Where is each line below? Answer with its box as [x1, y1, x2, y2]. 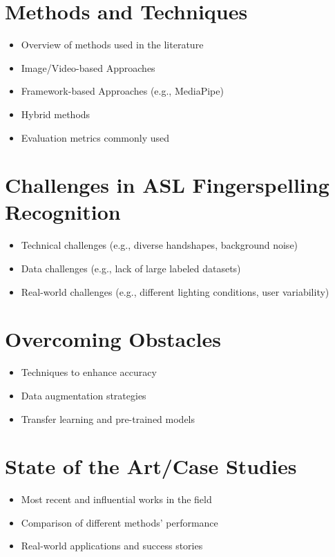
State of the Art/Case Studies [5, 452, 297, 480]
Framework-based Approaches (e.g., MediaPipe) [21, 84, 224, 98]
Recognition [5, 198, 121, 226]
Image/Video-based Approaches [21, 60, 155, 75]
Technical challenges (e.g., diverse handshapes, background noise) [21, 238, 298, 252]
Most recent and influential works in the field [21, 492, 212, 507]
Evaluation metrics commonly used [21, 130, 170, 144]
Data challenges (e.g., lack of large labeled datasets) [21, 261, 241, 275]
